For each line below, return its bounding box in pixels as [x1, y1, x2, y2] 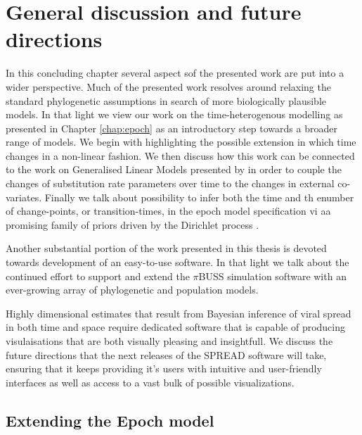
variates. [6, 189, 42, 204]
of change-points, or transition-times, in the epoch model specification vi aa [6, 203, 331, 218]
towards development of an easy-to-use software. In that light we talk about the [6, 255, 349, 270]
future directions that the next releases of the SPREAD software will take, [6, 347, 327, 362]
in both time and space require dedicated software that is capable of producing [6, 320, 346, 334]
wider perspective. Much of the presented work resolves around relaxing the [6, 79, 331, 94]
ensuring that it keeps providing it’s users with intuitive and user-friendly [6, 361, 322, 376]
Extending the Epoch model [6, 409, 214, 431]
